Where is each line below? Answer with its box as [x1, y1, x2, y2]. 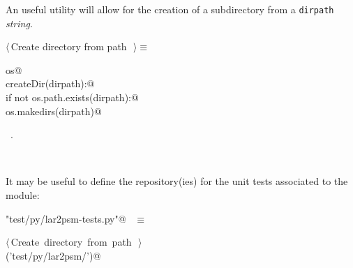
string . [6, 15, 33, 30]
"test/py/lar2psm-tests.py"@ [6, 211, 126, 225]
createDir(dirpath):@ [6, 76, 95, 91]
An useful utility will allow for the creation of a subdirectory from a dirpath [6, 2, 334, 16]
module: [6, 188, 40, 202]
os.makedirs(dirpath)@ [6, 103, 102, 118]
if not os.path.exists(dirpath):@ [6, 90, 139, 105]
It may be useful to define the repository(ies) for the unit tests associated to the [6, 174, 348, 188]
